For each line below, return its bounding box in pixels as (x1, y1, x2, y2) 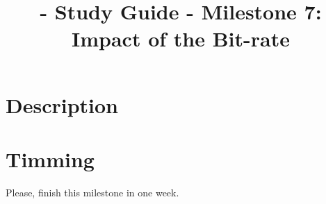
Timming (6, 144, 95, 173)
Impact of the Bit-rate (72, 24, 290, 53)
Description (6, 90, 119, 119)
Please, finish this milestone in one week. (6, 185, 179, 199)
